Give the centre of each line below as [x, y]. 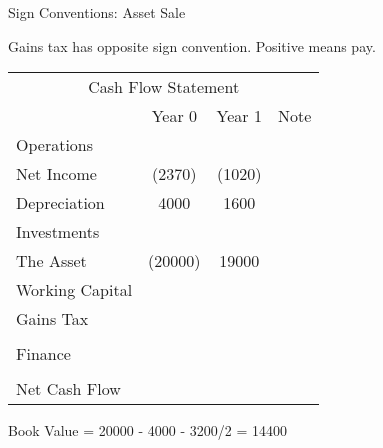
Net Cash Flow [68, 389]
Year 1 [239, 116]
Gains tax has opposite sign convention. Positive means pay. [192, 45]
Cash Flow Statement [164, 87]
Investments [58, 232]
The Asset [51, 261]
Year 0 [174, 116]
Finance [43, 354]
